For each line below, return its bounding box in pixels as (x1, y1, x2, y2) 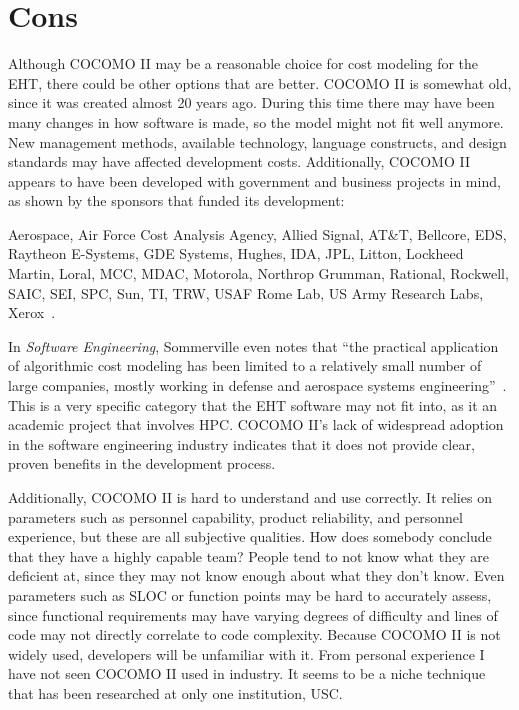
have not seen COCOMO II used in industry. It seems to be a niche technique (8, 663, 486, 684)
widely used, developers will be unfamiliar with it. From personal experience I (8, 643, 485, 664)
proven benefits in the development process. (8, 453, 276, 474)
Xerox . (8, 302, 56, 323)
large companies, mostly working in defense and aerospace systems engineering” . (8, 375, 507, 396)
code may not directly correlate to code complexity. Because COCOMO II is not (8, 624, 501, 645)
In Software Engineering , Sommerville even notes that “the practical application (8, 335, 499, 356)
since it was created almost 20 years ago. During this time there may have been (8, 92, 495, 113)
